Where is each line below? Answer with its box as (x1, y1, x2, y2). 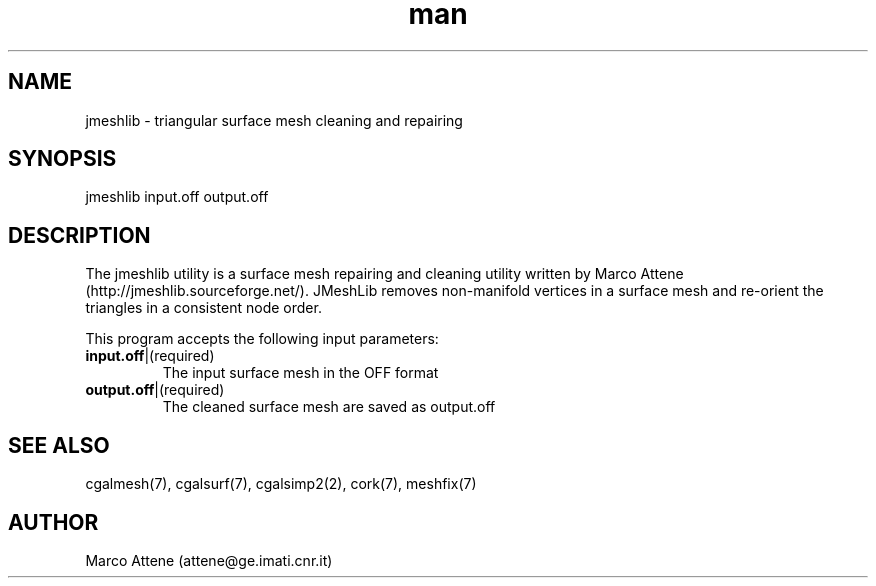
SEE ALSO (8, 432, 110, 458)
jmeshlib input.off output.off (85, 188, 269, 206)
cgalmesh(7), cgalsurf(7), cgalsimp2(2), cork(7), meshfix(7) (85, 475, 477, 493)
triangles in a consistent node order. (85, 299, 322, 317)
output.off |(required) (85, 381, 225, 399)
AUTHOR (8, 509, 99, 535)
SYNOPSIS (8, 146, 117, 172)
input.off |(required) (85, 347, 215, 365)
